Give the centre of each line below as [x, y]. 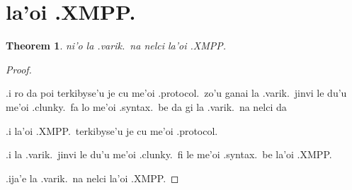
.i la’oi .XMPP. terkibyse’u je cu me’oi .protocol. [112, 130]
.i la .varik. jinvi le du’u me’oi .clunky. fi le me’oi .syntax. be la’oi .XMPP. [169, 154]
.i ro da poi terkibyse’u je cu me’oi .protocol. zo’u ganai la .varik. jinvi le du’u [176, 93]
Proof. [19, 69]
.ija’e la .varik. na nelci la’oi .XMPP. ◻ [92, 178]
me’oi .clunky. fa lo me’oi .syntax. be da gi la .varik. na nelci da [146, 106]
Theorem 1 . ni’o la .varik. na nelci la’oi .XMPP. [116, 46]
